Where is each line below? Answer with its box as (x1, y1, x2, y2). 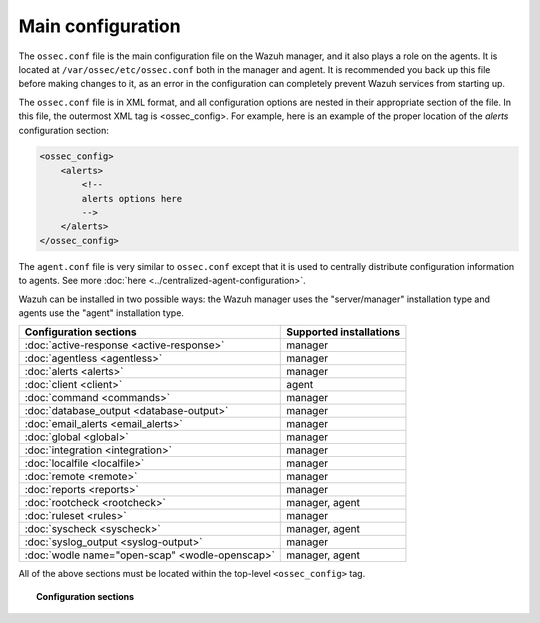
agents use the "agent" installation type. (18, 306, 185, 319)
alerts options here (81, 193, 183, 204)
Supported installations (286, 325, 400, 339)
